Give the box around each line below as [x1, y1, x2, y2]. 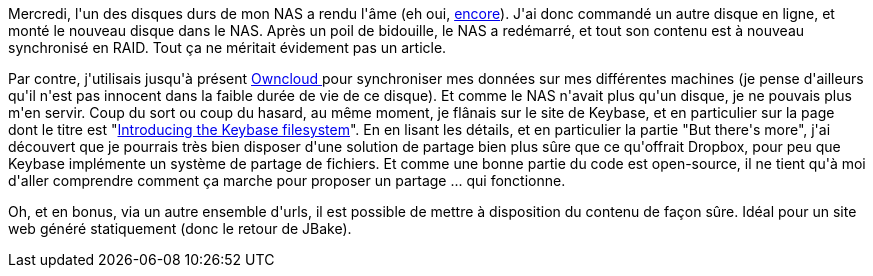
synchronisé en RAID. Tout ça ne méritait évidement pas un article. [8, 39, 447, 56]
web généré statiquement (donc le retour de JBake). [8, 220, 352, 237]
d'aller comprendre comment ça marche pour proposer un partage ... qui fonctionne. [8, 172, 566, 189]
